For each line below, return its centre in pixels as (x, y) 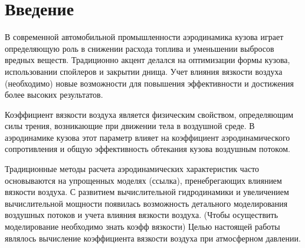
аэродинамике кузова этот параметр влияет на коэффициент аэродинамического (147, 137)
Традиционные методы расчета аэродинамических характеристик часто (132, 169)
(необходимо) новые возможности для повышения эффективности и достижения (149, 83)
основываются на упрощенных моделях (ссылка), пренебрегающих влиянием (143, 180)
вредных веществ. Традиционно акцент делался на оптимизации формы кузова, (147, 60)
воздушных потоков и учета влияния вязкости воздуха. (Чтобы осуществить (142, 215)
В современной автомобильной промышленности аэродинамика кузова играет (144, 37)
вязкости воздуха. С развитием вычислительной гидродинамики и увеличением (147, 192)
